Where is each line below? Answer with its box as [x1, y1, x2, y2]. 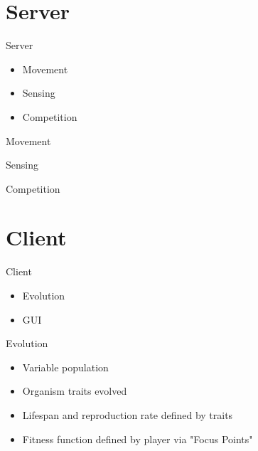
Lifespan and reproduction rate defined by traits [22, 407, 233, 422]
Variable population [22, 359, 109, 374]
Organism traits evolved [22, 383, 127, 398]
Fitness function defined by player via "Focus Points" [22, 431, 253, 446]
